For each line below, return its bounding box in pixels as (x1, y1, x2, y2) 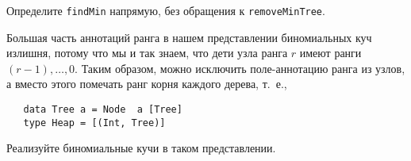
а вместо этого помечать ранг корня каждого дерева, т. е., (6, 75, 287, 92)
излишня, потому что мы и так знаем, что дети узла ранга (6, 44, 288, 61)
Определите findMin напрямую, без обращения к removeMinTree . (6, 2, 325, 18)
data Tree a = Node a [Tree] (23, 104, 182, 116)
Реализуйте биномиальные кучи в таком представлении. (6, 140, 276, 156)
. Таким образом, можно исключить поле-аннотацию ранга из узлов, (75, 59, 405, 76)
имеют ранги (299, 44, 362, 61)
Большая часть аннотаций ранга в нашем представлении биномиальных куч (6, 29, 372, 45)
